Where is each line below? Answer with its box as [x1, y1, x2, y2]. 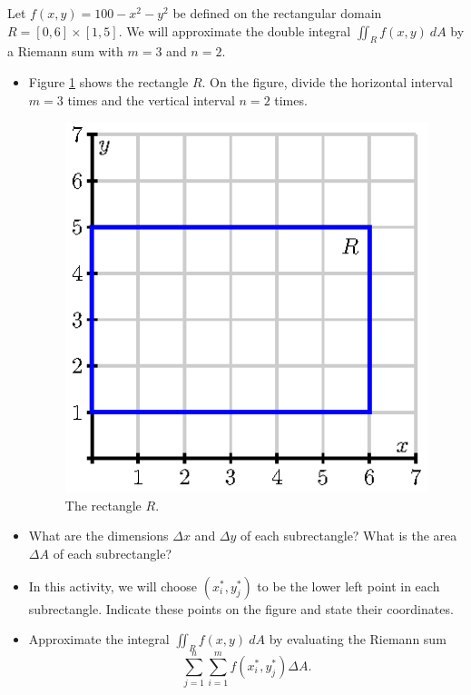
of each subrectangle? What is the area [240, 526, 457, 545]
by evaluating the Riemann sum [269, 630, 446, 649]
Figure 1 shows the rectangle [28, 72, 189, 91]
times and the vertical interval [67, 90, 235, 109]
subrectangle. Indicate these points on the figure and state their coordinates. [28, 599, 454, 618]
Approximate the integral [28, 630, 170, 649]
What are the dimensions [28, 526, 169, 545]
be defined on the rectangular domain [172, 4, 382, 22]
